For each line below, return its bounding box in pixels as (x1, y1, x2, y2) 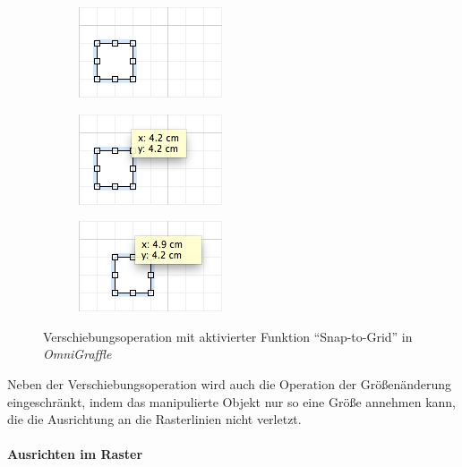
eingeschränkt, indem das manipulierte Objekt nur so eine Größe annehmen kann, (7, 392, 457, 411)
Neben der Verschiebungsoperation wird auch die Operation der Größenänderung (7, 374, 452, 393)
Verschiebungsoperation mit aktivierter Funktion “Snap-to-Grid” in (43, 327, 413, 345)
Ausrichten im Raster (7, 445, 143, 463)
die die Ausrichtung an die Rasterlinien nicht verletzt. (7, 410, 302, 429)
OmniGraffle (43, 344, 112, 363)
